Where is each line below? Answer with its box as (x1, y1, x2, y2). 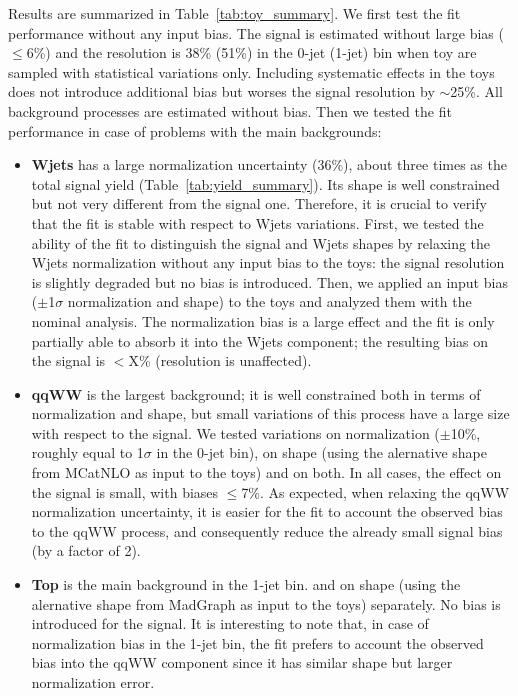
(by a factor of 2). (31, 540, 141, 561)
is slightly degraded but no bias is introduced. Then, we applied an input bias (31, 271, 508, 292)
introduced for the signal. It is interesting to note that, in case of (31, 613, 429, 634)
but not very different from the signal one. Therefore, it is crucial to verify (31, 193, 487, 214)
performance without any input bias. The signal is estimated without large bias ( (8, 22, 504, 43)
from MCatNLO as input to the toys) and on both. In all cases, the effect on (31, 462, 502, 483)
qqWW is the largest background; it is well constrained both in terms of (31, 383, 481, 404)
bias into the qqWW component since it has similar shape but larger (31, 652, 453, 673)
